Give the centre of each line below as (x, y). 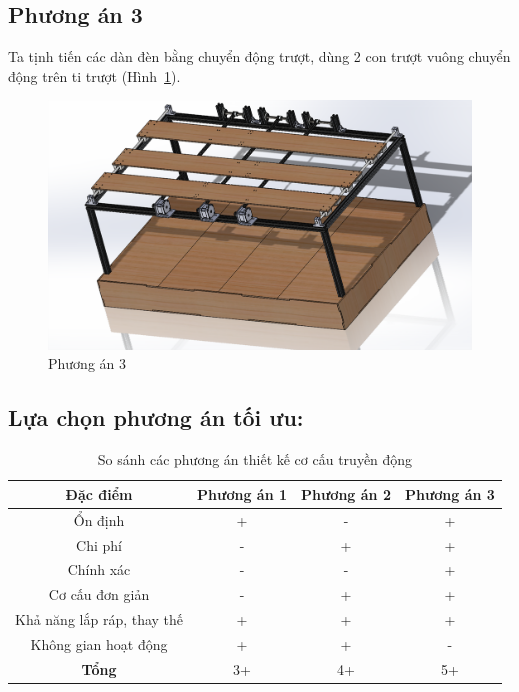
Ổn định (99, 519)
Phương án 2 (346, 493)
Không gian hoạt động (99, 643)
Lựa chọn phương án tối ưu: (156, 417)
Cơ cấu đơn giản (99, 594)
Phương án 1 (242, 493)
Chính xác (99, 569)
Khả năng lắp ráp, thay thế (99, 619)
